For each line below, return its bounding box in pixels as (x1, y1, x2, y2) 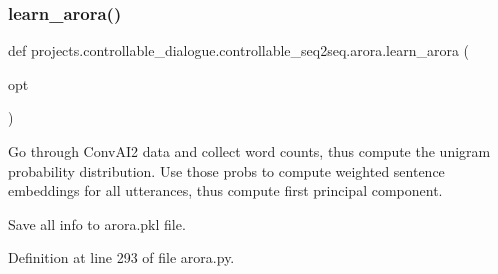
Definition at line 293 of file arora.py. (8, 247, 235, 268)
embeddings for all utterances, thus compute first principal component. (8, 180, 443, 201)
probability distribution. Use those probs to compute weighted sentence (8, 160, 445, 181)
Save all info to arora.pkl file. (8, 213, 186, 234)
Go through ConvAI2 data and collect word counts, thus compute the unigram (8, 141, 491, 161)
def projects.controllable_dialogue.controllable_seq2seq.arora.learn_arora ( (8, 40, 470, 61)
